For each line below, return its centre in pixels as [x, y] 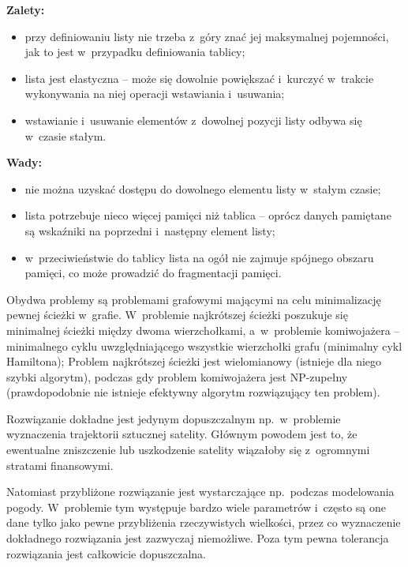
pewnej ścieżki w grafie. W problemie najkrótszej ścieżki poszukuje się [177, 315]
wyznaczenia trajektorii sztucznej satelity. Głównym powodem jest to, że [182, 434]
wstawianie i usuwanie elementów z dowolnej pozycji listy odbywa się [193, 120]
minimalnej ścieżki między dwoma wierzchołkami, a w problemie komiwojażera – [203, 330]
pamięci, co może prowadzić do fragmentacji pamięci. [153, 273]
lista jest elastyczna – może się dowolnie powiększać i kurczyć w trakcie [199, 78]
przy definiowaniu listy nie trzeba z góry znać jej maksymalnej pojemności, [207, 36]
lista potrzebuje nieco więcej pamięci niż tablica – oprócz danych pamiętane [208, 215]
